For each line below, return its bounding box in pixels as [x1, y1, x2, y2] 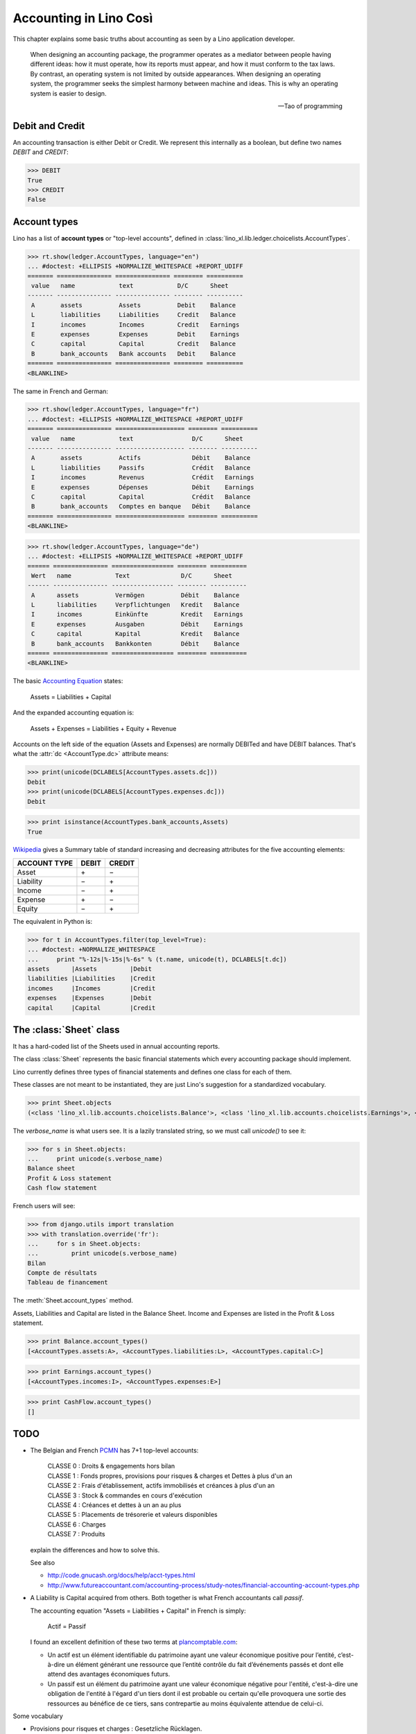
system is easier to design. [30, 89, 107, 97]
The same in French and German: [12, 387, 109, 395]
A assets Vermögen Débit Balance [31, 591, 240, 599]
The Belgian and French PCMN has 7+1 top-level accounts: [30, 1446, 199, 1454]
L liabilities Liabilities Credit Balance [31, 311, 236, 319]
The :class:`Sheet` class [12, 1024, 120, 1036]
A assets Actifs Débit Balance [31, 454, 251, 462]
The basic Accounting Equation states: [12, 677, 123, 685]
